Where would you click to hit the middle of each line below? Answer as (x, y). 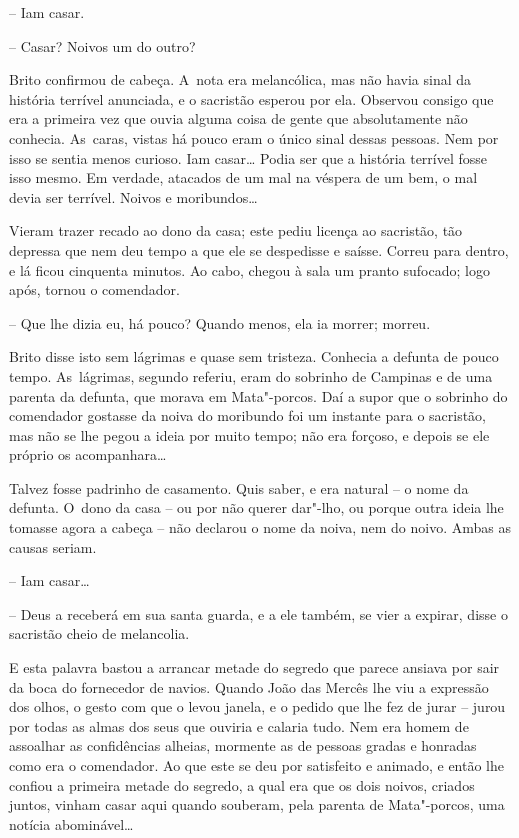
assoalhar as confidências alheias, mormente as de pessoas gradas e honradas (243, 745)
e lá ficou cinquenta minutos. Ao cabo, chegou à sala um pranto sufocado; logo (249, 269)
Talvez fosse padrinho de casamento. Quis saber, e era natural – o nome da (239, 487)
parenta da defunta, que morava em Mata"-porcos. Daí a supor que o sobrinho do (258, 395)
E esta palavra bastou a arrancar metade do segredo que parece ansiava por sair (254, 667)
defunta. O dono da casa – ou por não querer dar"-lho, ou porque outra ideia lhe (256, 507)
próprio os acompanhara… (88, 454)
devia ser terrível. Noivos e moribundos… (133, 196)
